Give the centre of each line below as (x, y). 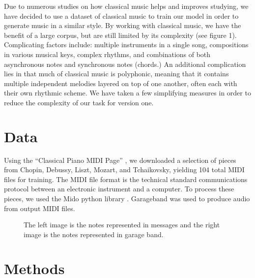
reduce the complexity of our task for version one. (79, 102)
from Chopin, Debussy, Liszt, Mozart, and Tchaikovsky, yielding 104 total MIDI (124, 170)
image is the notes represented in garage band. (94, 234)
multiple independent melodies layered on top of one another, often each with (121, 83)
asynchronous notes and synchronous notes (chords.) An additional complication (125, 64)
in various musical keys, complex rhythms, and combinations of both (107, 54)
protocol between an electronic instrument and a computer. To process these (119, 189)
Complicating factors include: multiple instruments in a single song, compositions (126, 45)
